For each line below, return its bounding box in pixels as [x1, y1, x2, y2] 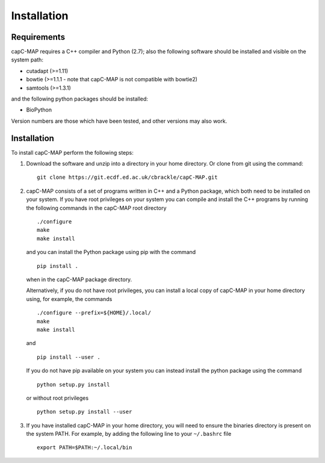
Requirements [11, 32, 66, 42]
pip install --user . [37, 353, 101, 361]
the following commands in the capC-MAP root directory [26, 204, 167, 211]
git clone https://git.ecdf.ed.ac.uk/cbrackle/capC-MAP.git [37, 174, 218, 181]
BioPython [26, 106, 52, 114]
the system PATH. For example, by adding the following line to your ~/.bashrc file [26, 430, 232, 438]
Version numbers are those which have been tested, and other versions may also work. [11, 117, 227, 125]
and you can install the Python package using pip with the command [26, 249, 196, 256]
